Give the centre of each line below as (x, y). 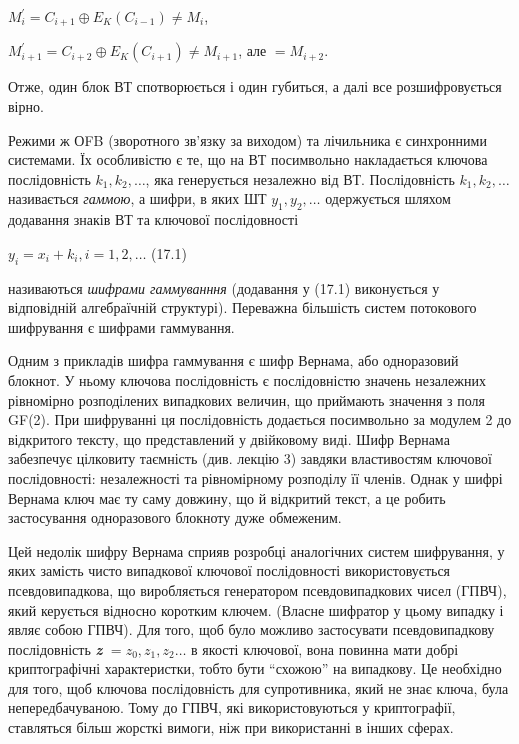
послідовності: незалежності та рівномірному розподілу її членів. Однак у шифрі (255, 477)
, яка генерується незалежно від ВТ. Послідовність (300, 178)
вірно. (26, 106)
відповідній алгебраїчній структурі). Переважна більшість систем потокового (242, 307)
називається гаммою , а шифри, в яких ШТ (137, 198)
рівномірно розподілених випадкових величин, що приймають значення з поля (246, 399)
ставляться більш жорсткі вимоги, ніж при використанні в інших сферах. (231, 727)
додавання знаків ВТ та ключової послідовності (153, 219)
